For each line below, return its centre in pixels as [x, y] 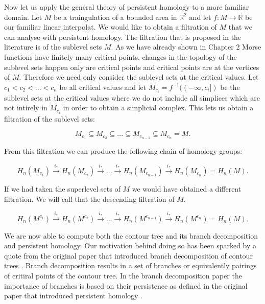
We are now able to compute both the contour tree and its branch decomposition [131, 235]
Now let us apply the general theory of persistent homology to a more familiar [127, 7]
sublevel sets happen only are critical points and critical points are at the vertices [132, 67]
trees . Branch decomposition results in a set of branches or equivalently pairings [130, 265]
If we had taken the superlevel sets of [62, 189]
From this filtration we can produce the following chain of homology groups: [123, 150]
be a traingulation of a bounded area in [115, 17]
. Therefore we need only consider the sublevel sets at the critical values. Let [139, 77]
